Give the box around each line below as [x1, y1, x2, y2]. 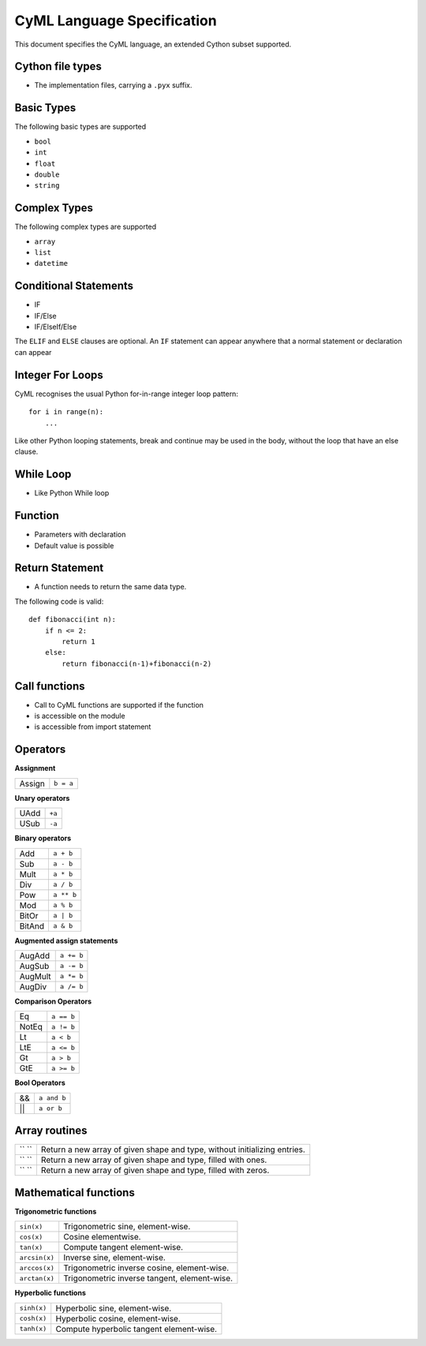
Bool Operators [14, 1078, 66, 1088]
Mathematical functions [14, 1186, 136, 1199]
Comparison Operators [14, 996, 92, 1006]
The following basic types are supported [14, 122, 147, 132]
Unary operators [14, 793, 70, 802]
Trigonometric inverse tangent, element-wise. [63, 1273, 233, 1284]
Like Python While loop [34, 488, 110, 498]
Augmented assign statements [14, 936, 118, 945]
